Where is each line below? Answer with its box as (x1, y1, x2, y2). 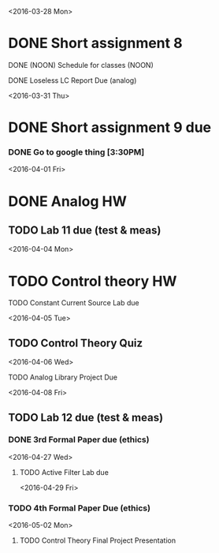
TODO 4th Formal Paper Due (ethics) (8, 503, 151, 514)
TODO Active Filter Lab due (19, 467, 109, 476)
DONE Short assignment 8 (8, 35, 183, 52)
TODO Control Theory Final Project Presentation (19, 536, 176, 545)
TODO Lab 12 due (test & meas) (8, 410, 164, 424)
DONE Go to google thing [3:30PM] (8, 147, 145, 158)
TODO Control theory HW (8, 272, 177, 290)
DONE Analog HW (8, 192, 128, 210)
